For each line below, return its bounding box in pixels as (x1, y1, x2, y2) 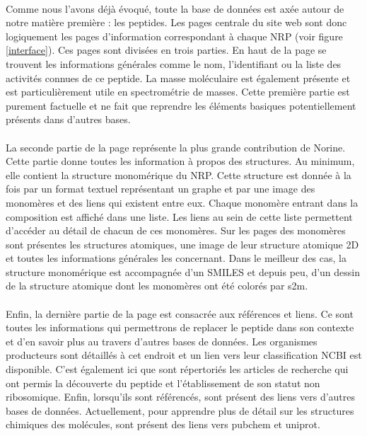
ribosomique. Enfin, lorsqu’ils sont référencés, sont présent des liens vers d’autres (6, 389, 356, 404)
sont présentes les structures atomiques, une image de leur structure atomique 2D (6, 236, 359, 251)
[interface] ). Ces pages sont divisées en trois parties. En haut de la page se (6, 42, 327, 57)
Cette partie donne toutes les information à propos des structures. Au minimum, (6, 154, 355, 168)
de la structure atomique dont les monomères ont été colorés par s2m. (6, 278, 308, 293)
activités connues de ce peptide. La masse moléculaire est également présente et (6, 70, 351, 85)
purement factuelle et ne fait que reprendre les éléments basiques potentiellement (6, 98, 356, 113)
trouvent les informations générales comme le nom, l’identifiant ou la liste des (6, 56, 342, 71)
